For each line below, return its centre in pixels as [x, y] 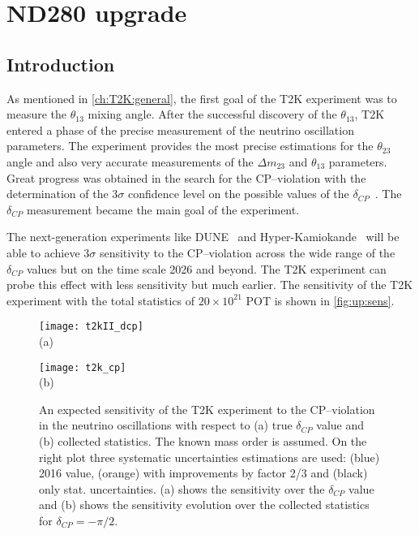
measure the [36, 114]
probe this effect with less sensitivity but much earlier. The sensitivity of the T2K [210, 285]
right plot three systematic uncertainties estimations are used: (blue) [209, 457]
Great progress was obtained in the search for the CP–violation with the [186, 177]
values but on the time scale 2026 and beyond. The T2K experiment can [206, 268]
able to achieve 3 [48, 252]
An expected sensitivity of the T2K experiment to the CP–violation [207, 409]
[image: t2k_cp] [83, 367]
